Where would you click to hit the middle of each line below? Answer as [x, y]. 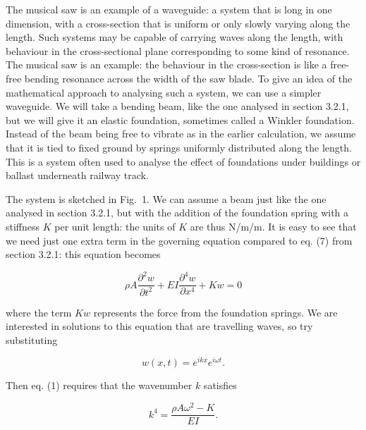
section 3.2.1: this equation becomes [83, 254]
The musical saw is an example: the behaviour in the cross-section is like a [166, 64]
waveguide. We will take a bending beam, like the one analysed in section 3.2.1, [177, 106]
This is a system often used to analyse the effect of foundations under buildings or [183, 161]
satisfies [220, 385]
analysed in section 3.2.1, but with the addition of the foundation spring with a [177, 213]
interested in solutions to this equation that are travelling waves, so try [159, 326]
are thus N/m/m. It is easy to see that [273, 226]
